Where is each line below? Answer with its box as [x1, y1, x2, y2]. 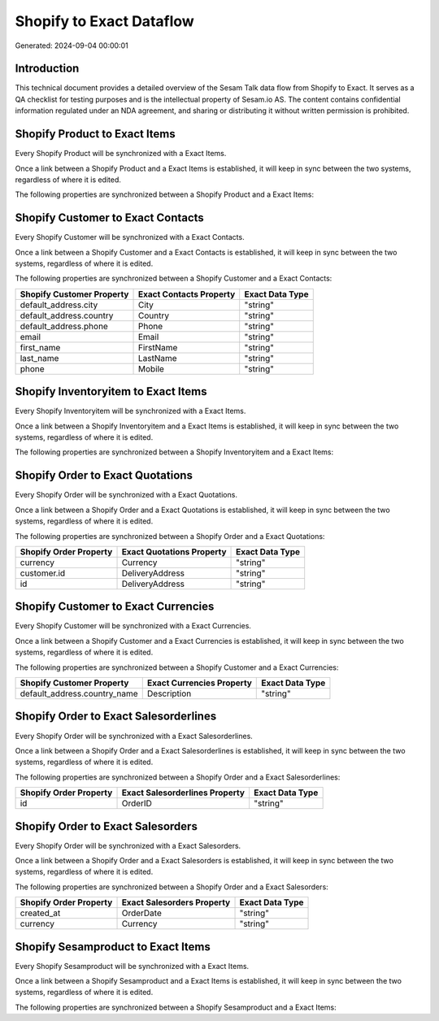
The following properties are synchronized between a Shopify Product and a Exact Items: [15, 189, 315, 199]
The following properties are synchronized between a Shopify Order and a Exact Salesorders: [15, 882, 328, 892]
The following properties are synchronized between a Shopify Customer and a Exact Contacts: [15, 273, 333, 284]
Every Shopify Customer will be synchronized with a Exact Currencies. [15, 621, 252, 631]
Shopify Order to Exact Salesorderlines [15, 710, 217, 723]
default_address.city [20, 299, 98, 311]
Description [146, 688, 192, 699]
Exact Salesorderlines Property [121, 787, 246, 798]
